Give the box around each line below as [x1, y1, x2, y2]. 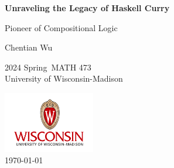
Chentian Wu [5, 41, 53, 53]
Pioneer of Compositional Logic [5, 21, 118, 33]
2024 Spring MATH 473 [5, 61, 91, 73]
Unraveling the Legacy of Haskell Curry [5, 2, 170, 14]
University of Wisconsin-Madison [5, 72, 123, 85]
